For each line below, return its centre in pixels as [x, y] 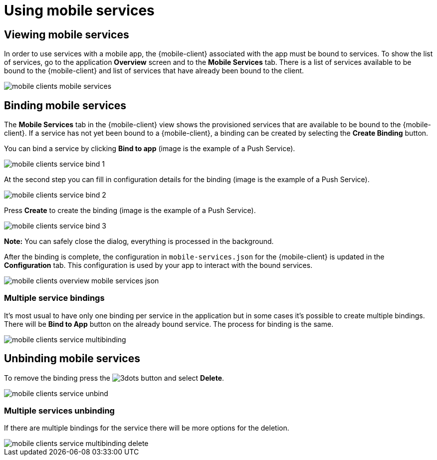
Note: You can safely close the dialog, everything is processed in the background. [139, 241]
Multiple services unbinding [59, 410]
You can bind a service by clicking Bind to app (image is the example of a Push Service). [150, 149]
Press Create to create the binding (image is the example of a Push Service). [130, 211]
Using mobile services [79, 10]
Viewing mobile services [67, 34]
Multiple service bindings [54, 298]
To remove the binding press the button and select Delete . [114, 378]
